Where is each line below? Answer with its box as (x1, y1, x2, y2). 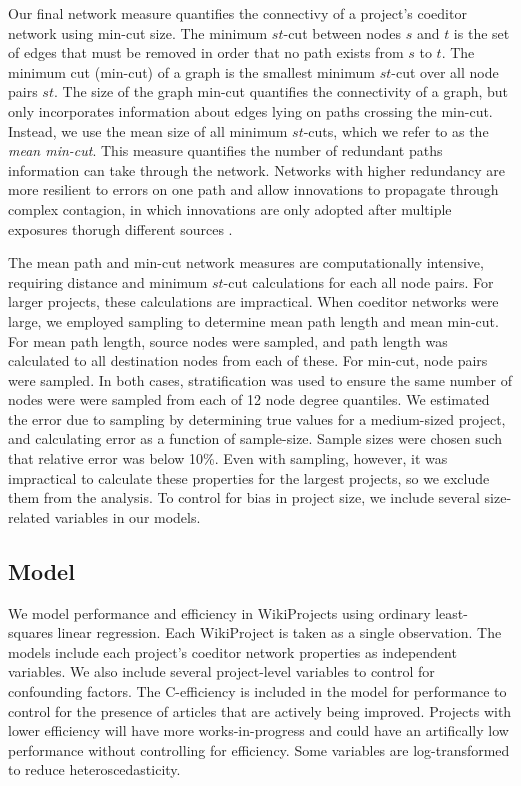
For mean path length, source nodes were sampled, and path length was (8, 330, 448, 351)
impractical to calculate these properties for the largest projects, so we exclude (8, 467, 490, 488)
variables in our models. (54, 506, 201, 527)
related (8, 506, 51, 527)
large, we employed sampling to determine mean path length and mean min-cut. (8, 310, 499, 331)
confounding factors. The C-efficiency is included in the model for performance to (8, 681, 507, 702)
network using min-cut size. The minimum (8, 22, 268, 43)
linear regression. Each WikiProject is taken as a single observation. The (57, 622, 502, 643)
